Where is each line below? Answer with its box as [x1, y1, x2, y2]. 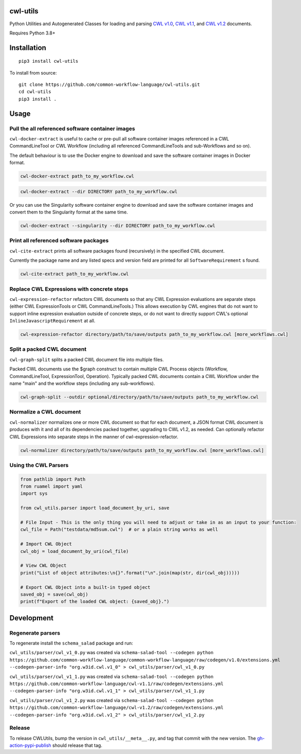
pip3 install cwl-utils [18, 58, 79, 64]
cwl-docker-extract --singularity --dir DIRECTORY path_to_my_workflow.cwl [20, 223, 216, 229]
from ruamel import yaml [20, 483, 83, 490]
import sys [20, 491, 48, 496]
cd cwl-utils [18, 89, 51, 95]
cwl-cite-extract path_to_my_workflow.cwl [20, 271, 129, 277]
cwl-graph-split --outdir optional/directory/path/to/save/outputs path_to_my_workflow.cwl [20, 394, 259, 400]
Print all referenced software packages [9, 237, 109, 244]
